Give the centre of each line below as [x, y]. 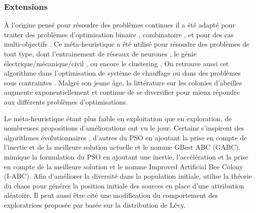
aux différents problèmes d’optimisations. [66, 101]
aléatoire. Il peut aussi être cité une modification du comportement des [111, 195]
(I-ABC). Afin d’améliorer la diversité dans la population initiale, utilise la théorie [128, 176]
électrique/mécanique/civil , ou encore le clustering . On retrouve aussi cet [116, 63]
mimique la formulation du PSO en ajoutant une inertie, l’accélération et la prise [126, 156]
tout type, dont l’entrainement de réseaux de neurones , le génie [100, 53]
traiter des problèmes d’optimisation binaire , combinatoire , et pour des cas [119, 34]
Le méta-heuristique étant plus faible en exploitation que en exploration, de [118, 118]
